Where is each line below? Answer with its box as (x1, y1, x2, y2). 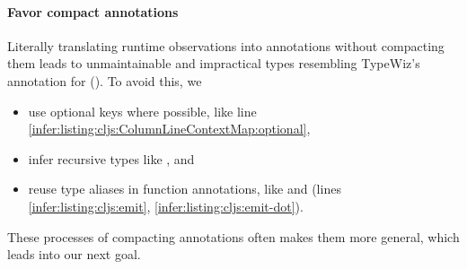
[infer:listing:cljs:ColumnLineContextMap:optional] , (28, 119, 311, 138)
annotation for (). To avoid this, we (7, 71, 202, 90)
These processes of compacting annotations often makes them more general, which (7, 227, 460, 246)
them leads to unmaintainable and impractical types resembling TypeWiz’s (7, 54, 420, 73)
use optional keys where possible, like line (28, 101, 257, 120)
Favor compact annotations (7, 2, 179, 21)
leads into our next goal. (7, 245, 141, 264)
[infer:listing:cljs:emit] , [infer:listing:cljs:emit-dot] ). (28, 196, 304, 215)
